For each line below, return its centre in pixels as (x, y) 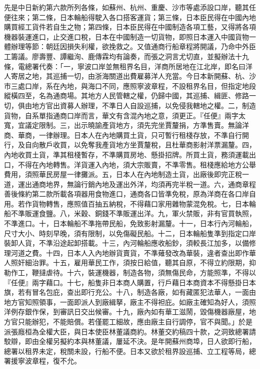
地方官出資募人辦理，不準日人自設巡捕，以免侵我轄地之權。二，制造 (144, 105)
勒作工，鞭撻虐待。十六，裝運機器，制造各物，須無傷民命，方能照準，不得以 (130, 272)
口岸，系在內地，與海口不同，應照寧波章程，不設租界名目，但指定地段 (140, 85)
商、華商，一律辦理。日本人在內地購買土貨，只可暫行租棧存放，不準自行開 (126, 135)
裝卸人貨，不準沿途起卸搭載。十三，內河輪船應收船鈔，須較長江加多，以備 (126, 243)
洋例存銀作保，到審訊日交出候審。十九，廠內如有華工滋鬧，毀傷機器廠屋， (126, 312)
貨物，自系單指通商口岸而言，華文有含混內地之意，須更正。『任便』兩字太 (125, 115)
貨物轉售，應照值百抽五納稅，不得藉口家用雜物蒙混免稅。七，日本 (140, 203)
